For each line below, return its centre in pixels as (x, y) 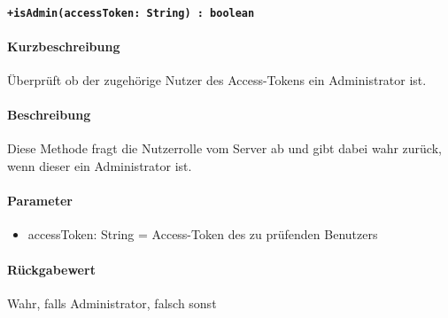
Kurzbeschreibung (64, 46)
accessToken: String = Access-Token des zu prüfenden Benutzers (203, 234)
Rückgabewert (51, 269)
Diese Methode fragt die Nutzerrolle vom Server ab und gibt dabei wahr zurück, (224, 148)
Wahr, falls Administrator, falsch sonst (112, 302)
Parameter (40, 201)
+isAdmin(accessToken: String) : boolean (131, 13)
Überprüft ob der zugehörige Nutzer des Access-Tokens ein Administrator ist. (217, 80)
